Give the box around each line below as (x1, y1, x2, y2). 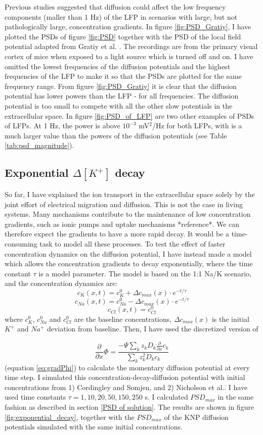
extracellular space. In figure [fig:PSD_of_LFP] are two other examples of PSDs (5, 110, 254, 121)
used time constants (5, 392, 66, 402)
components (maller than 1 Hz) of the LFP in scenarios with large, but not (5, 11, 238, 22)
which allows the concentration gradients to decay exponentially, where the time (5, 258, 253, 269)
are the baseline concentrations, (74, 313, 172, 324)
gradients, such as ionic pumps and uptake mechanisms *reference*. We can (5, 218, 240, 229)
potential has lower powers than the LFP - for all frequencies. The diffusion (5, 90, 239, 101)
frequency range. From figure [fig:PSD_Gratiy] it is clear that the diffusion (5, 80, 237, 91)
